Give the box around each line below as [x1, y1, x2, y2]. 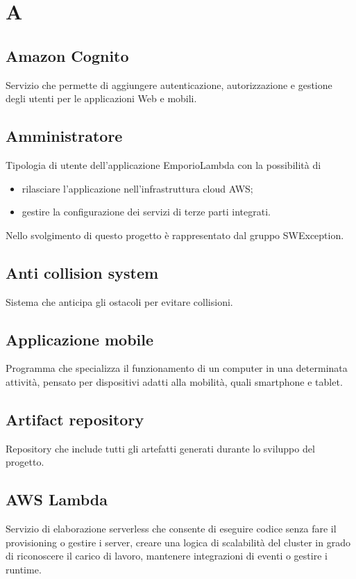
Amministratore [6, 125, 123, 147]
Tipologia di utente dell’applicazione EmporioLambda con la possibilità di [6, 157, 321, 172]
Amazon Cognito [6, 44, 129, 66]
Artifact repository [6, 408, 144, 430]
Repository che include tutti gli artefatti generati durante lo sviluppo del [6, 441, 315, 455]
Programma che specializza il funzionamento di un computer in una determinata [6, 361, 348, 375]
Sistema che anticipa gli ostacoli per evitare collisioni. [6, 294, 233, 309]
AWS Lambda [6, 489, 108, 510]
